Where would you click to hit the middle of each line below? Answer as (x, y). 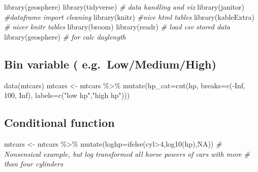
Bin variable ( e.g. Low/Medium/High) (110, 64)
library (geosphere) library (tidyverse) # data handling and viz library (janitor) (124, 7)
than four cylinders (34, 164)
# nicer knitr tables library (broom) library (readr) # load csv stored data (117, 27)
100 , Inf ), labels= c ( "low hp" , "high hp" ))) (67, 95)
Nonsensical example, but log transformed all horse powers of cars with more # (127, 153)
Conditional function (59, 123)
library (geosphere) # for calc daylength (65, 36)
